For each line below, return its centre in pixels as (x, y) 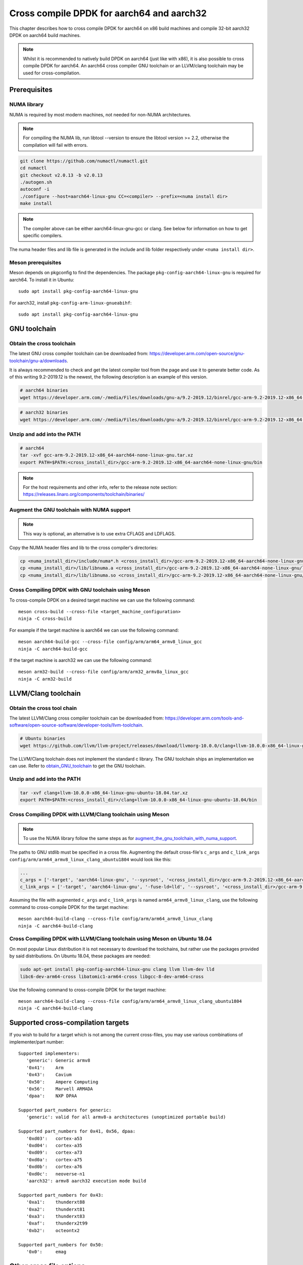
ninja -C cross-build (45, 619)
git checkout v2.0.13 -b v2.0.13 (61, 175)
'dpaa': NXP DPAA (52, 1096)
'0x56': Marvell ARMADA (60, 1089)
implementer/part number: (37, 1042)
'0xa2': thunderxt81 (56, 1209)
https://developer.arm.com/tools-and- (205, 718)
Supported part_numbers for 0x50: (61, 1245)
